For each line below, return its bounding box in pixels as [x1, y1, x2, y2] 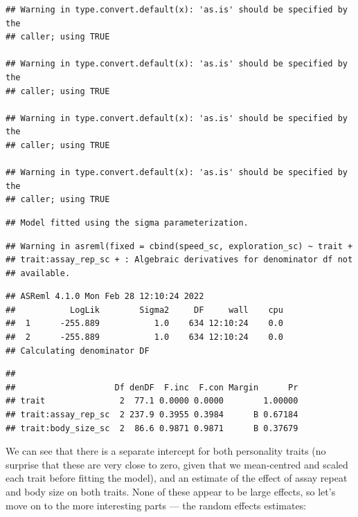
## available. [6, 268, 71, 278]
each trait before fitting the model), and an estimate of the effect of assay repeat [6, 471, 348, 485]
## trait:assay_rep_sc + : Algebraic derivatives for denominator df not [6, 255, 353, 265]
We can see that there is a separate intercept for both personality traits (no [6, 444, 326, 458]
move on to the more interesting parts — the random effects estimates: [6, 498, 307, 512]
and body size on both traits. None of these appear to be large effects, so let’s [6, 484, 336, 498]
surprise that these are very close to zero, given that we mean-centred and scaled [6, 457, 348, 471]
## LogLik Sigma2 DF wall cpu [6, 305, 283, 315]
